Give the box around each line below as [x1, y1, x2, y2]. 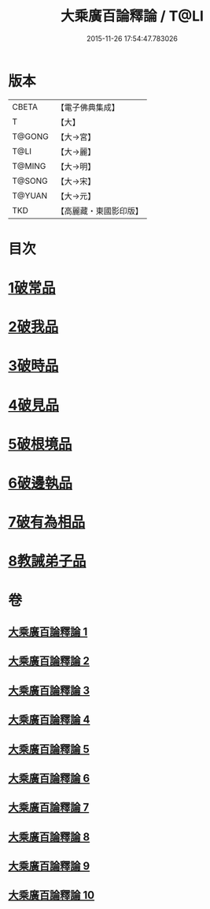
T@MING [12, 160, 46, 171]
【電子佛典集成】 [56, 102, 120, 113]
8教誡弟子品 [8, 552, 87, 570]
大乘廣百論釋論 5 [8, 743, 90, 756]
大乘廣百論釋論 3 [8, 683, 90, 697]
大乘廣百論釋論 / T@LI [60, 7, 204, 25]
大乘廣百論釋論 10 [8, 888, 95, 902]
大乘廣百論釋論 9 [8, 859, 90, 873]
